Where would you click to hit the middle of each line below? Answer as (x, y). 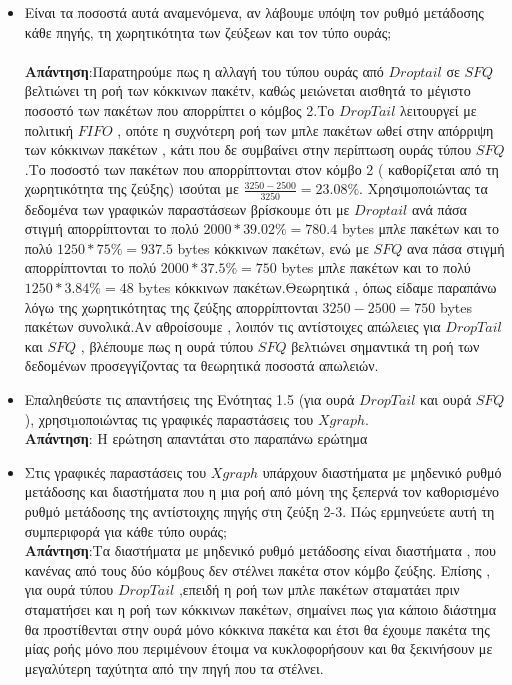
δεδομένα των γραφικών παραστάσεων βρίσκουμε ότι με (187, 208)
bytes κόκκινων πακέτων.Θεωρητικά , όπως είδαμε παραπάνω (317, 287)
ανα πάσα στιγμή (455, 247)
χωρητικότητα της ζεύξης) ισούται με (131, 188)
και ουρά (445, 399)
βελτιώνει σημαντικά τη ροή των (385, 345)
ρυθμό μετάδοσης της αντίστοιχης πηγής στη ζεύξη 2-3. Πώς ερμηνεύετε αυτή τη (259, 510)
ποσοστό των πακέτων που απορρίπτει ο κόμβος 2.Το (179, 109)
